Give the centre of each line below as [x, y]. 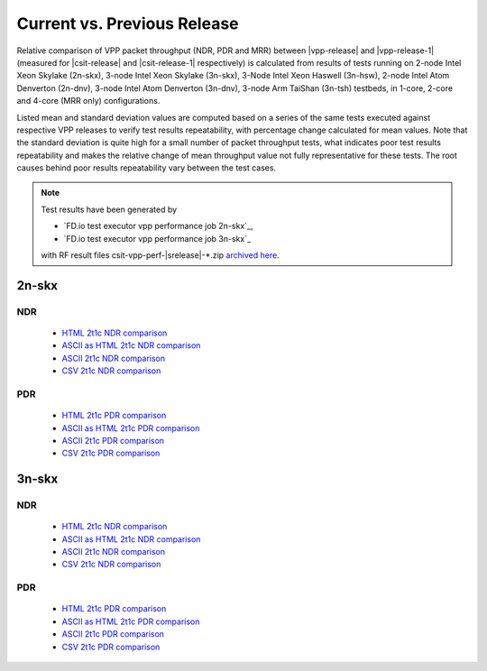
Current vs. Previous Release [128, 23]
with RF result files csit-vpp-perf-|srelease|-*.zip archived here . [160, 255]
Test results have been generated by [109, 209]
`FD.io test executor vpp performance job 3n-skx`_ [157, 238]
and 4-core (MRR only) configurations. [88, 101]
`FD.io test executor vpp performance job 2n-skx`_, [158, 226]
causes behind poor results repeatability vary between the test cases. [147, 168]
